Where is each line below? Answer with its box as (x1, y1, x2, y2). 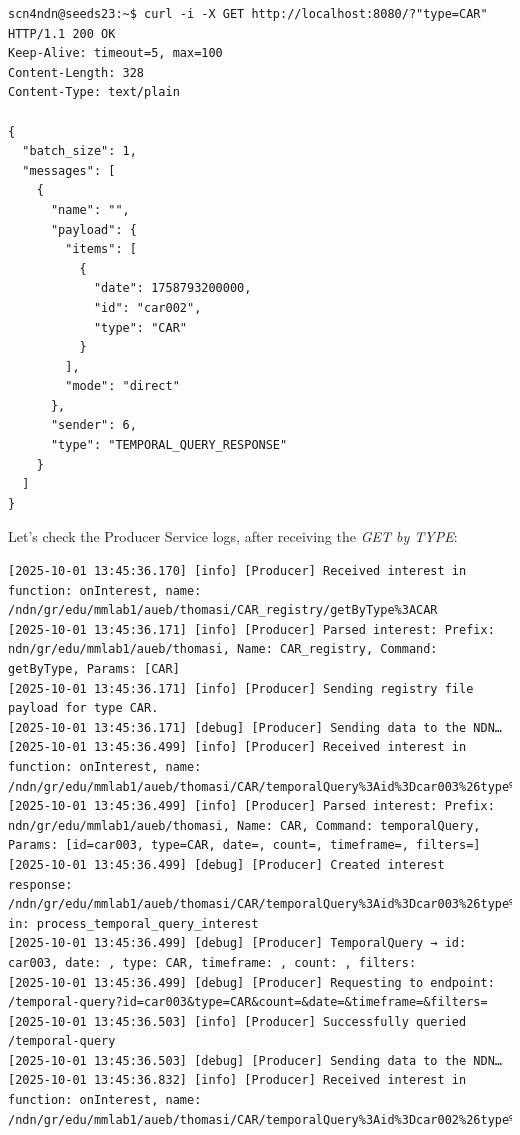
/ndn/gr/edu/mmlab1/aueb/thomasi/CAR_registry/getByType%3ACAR (8, 603, 438, 618)
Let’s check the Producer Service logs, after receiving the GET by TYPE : (8, 526, 458, 547)
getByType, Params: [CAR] (8, 662, 180, 676)
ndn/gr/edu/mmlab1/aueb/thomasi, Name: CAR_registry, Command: (8, 642, 438, 657)
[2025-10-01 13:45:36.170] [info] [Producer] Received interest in (8, 564, 467, 579)
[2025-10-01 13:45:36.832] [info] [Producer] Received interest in (8, 1073, 467, 1088)
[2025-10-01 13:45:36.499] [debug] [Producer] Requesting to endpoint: (8, 975, 495, 990)
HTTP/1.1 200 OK (8, 26, 116, 41)
